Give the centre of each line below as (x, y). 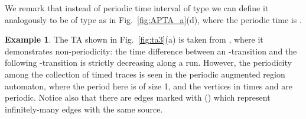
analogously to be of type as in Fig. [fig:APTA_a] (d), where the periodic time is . (153, 19)
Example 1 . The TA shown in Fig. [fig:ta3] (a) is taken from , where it (134, 39)
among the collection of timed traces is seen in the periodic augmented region (145, 74)
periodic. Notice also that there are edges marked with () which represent (138, 97)
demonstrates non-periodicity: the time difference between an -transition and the (151, 51)
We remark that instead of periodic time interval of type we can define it (137, 8)
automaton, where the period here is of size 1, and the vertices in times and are (149, 86)
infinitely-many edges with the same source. (84, 109)
